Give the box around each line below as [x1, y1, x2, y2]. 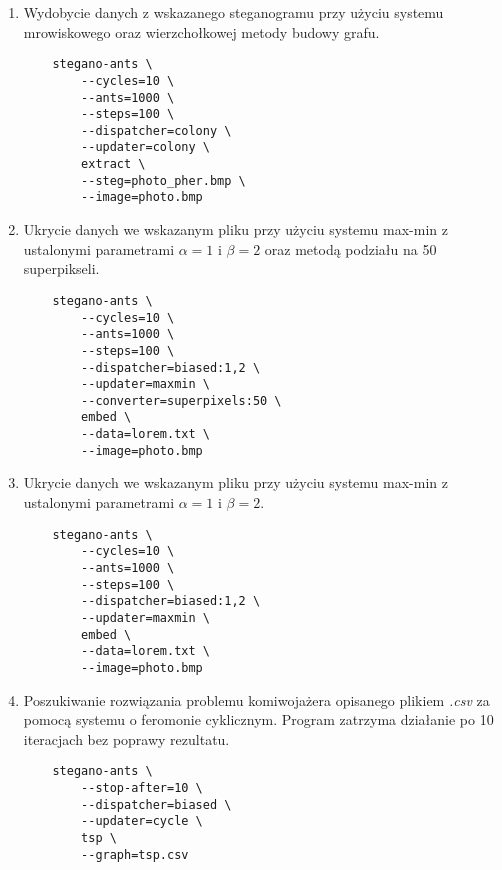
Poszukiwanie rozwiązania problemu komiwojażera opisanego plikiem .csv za [23, 689, 490, 710]
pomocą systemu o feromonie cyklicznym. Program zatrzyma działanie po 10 [23, 709, 494, 730]
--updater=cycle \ [81, 814, 203, 829]
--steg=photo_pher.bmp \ [81, 173, 246, 188]
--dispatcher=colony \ [81, 123, 232, 138]
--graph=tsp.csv [81, 847, 189, 862]
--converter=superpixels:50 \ [81, 393, 282, 408]
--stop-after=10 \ [81, 780, 203, 795]
